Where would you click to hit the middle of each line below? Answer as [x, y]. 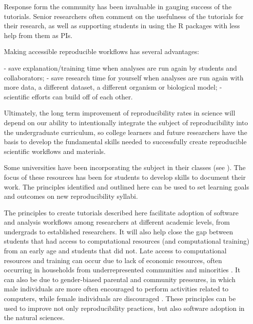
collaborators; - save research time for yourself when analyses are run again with [124, 77]
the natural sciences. [34, 317]
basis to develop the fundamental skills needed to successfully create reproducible [125, 142]
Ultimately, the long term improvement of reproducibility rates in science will [120, 113]
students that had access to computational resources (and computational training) [127, 241]
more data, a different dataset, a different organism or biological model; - [113, 87]
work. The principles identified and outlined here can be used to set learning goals [126, 186]
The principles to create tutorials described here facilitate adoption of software [121, 212]
